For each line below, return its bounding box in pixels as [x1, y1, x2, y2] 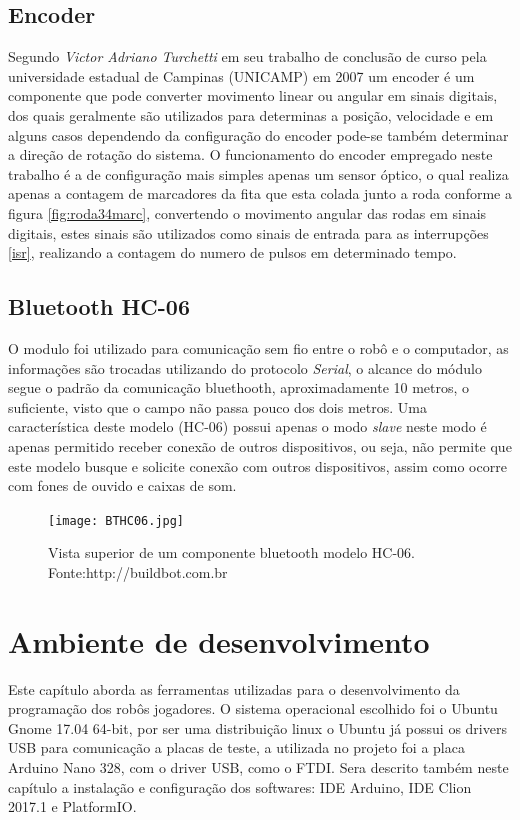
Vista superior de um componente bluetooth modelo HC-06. [48, 542, 415, 563]
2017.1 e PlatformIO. [8, 796, 137, 817]
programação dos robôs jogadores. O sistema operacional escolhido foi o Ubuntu [8, 698, 498, 719]
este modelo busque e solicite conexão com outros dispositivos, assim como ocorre [8, 455, 507, 476]
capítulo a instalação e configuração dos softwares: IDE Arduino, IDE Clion [8, 776, 472, 797]
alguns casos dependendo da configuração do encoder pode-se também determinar [8, 124, 509, 145]
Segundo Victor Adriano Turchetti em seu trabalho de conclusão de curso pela [8, 46, 487, 67]
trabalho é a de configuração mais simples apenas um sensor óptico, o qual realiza [8, 163, 509, 184]
